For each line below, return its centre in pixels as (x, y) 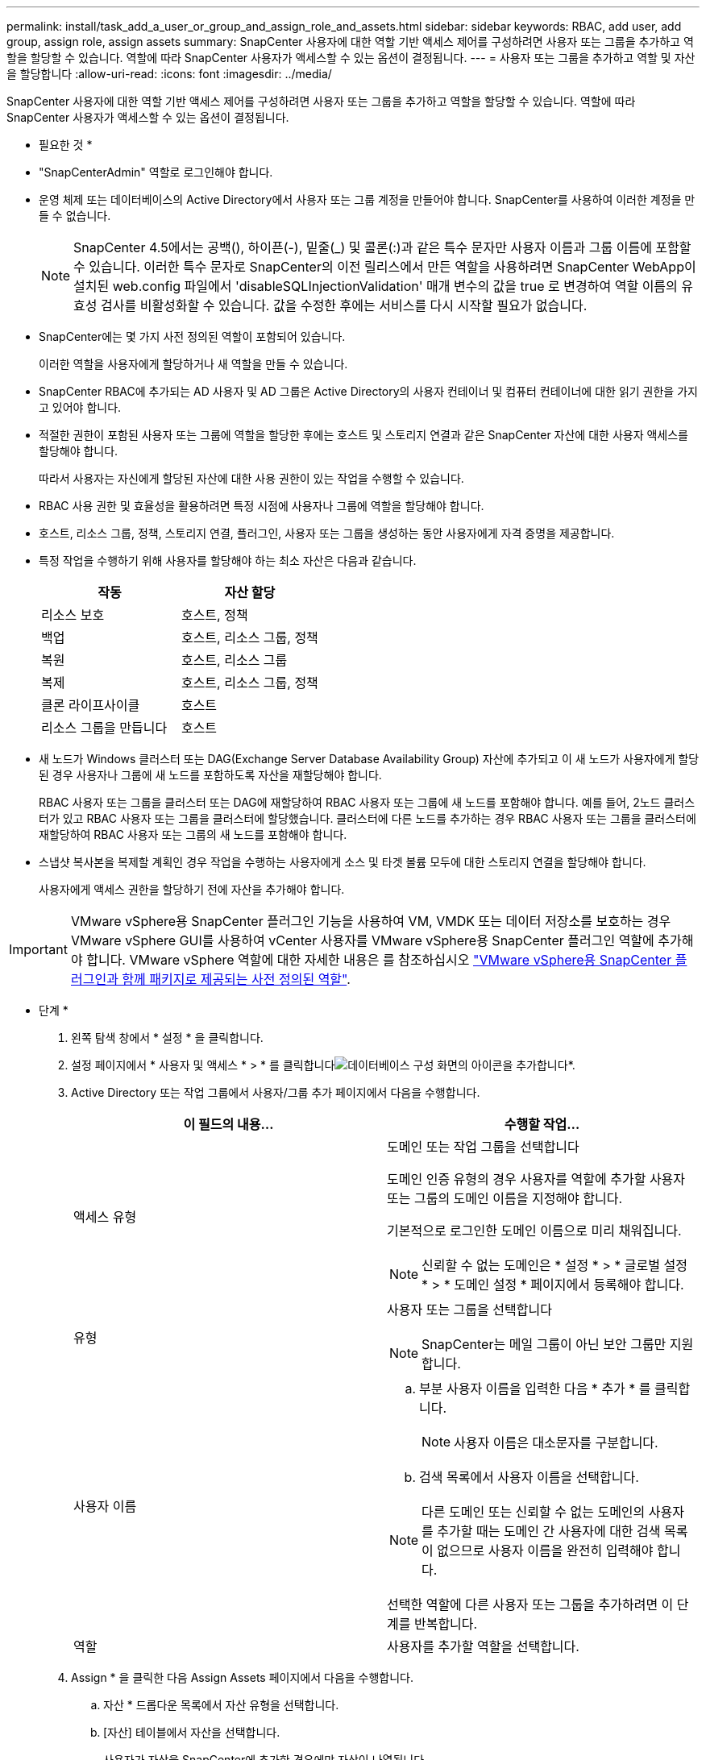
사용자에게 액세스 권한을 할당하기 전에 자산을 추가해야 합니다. (192, 889)
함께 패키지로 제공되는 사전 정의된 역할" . (236, 979)
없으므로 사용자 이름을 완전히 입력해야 (545, 1550)
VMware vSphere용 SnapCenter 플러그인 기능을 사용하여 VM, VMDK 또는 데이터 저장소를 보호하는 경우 (371, 921)
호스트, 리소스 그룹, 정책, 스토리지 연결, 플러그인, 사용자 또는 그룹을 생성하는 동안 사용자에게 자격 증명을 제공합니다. (327, 533)
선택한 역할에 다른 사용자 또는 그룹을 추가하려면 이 (530, 1604)
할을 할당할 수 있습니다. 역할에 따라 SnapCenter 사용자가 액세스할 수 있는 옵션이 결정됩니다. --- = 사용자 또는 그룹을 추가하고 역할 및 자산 (351, 58)
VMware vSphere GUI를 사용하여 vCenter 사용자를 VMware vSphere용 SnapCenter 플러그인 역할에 (362, 940)
